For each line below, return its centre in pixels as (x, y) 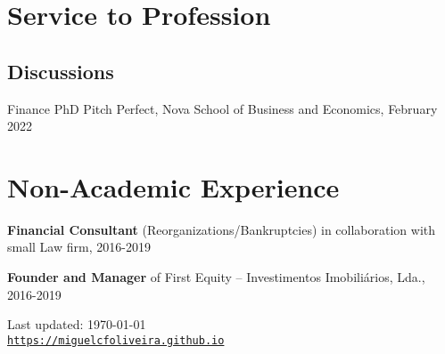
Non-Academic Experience (173, 186)
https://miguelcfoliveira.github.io (116, 340)
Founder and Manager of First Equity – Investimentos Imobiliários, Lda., (216, 277)
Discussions (61, 71)
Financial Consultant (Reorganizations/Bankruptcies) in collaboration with (222, 229)
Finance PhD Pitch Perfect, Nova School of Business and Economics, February (222, 108)
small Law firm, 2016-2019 (79, 247)
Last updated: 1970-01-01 (77, 324)
